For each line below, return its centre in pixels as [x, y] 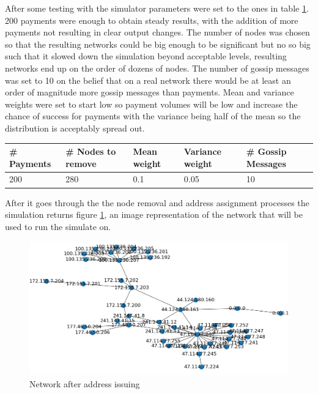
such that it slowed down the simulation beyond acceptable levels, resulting [146, 56]
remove [81, 163]
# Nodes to [91, 151]
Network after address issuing [85, 383]
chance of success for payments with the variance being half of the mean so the [153, 116]
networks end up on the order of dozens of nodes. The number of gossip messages [157, 68]
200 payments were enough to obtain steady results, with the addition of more [152, 20]
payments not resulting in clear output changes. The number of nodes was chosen [157, 32]
